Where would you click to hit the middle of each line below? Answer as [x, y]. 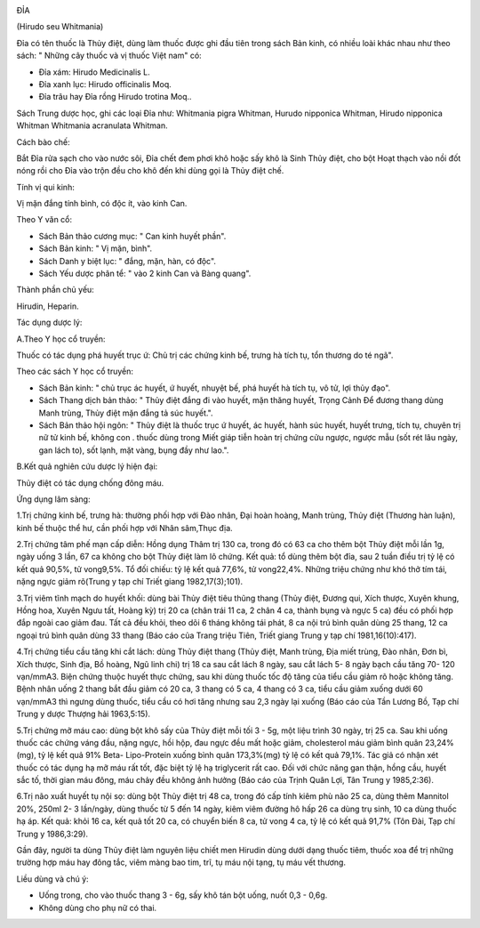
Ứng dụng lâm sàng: [53, 499]
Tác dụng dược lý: [49, 323]
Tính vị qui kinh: [45, 187]
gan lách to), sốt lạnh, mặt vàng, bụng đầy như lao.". [134, 450]
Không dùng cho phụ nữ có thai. [98, 908]
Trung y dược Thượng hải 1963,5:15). [84, 714]
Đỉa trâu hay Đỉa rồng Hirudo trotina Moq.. [115, 97]
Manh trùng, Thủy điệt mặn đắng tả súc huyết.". [126, 413]
